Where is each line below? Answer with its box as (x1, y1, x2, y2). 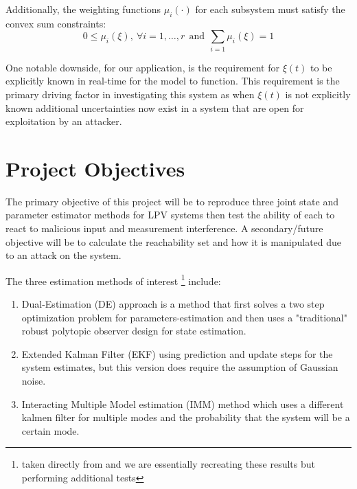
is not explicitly (285, 87, 351, 101)
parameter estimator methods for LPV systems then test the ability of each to (5, 207, 335, 222)
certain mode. (21, 423, 80, 437)
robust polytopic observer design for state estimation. (21, 323, 246, 338)
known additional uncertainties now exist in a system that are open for (5, 100, 304, 115)
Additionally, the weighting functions (5, 2, 161, 16)
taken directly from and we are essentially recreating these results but (21, 457, 316, 471)
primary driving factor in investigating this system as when (5, 87, 255, 101)
